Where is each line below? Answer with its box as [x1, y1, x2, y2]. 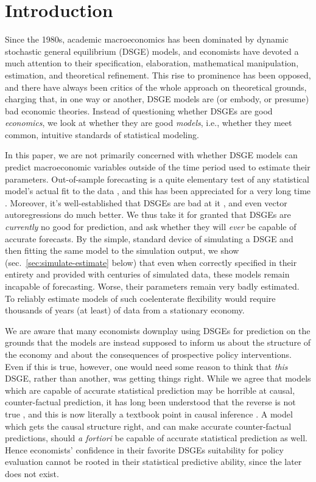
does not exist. [5, 467, 59, 480]
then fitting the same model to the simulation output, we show [5, 244, 239, 257]
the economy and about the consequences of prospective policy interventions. [5, 348, 292, 360]
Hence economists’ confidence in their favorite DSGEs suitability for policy [5, 443, 284, 456]
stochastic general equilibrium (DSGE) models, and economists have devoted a [5, 44, 299, 57]
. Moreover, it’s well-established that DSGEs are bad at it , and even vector [5, 196, 287, 209]
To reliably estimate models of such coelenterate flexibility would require [5, 292, 276, 304]
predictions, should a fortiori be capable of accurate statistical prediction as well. [5, 431, 307, 444]
